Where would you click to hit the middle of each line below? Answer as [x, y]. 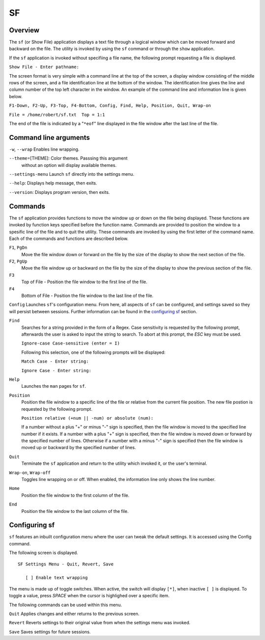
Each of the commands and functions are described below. [69, 239]
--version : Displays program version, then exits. [59, 192]
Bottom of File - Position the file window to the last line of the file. [87, 296]
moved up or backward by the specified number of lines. [79, 448]
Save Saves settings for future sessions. [50, 632]
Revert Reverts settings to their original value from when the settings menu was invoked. [100, 623]
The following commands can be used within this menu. [66, 605]
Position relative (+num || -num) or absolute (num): [87, 418]
